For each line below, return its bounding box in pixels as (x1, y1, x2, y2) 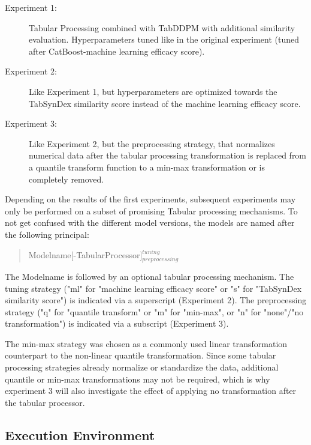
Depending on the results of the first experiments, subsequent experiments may (5, 193, 296, 205)
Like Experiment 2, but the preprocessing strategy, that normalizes (29, 137, 275, 150)
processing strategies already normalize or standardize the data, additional (5, 361, 279, 374)
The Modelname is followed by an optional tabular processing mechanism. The (5, 270, 294, 282)
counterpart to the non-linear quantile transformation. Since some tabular (5, 349, 276, 362)
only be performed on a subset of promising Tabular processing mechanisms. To (5, 204, 298, 217)
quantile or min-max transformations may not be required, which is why (5, 372, 270, 385)
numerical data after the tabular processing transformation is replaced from (29, 149, 307, 162)
